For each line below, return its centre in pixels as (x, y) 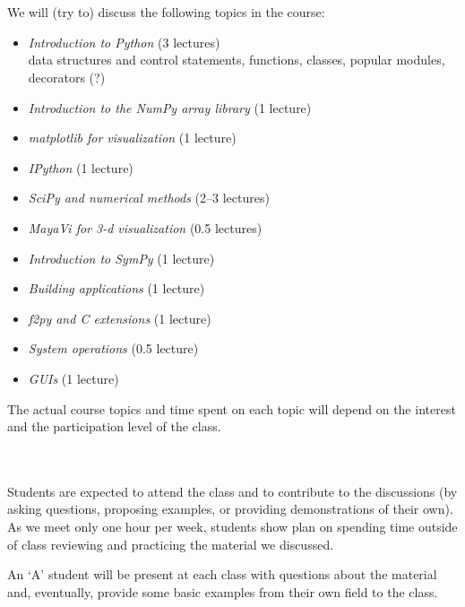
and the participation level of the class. (114, 426)
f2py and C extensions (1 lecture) (120, 318)
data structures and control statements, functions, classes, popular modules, (237, 60)
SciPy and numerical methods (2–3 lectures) (149, 198)
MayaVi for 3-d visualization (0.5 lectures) (145, 227)
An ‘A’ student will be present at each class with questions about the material (222, 574)
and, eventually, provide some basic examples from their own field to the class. (223, 591)
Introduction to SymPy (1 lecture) (121, 258)
